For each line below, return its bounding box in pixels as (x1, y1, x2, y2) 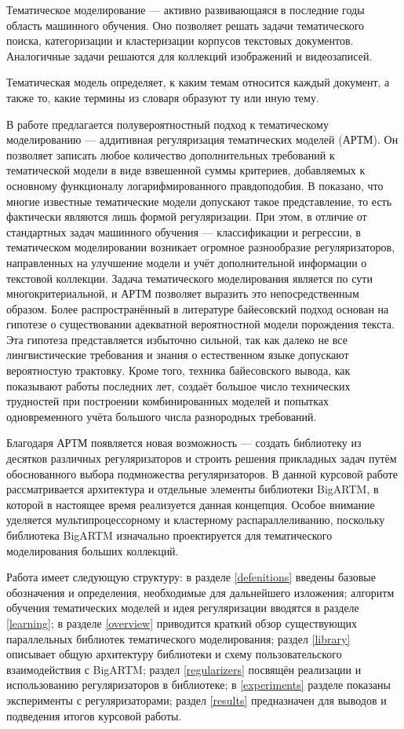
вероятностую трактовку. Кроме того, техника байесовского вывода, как (6, 362, 351, 379)
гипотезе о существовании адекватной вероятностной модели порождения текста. (6, 316, 395, 332)
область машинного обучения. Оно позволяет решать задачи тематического (6, 16, 365, 33)
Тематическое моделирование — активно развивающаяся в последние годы (6, 2, 365, 17)
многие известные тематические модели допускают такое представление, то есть (6, 192, 392, 209)
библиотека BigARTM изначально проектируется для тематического (6, 527, 333, 543)
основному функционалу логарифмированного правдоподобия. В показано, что (6, 177, 384, 193)
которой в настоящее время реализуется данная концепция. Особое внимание (6, 496, 375, 512)
